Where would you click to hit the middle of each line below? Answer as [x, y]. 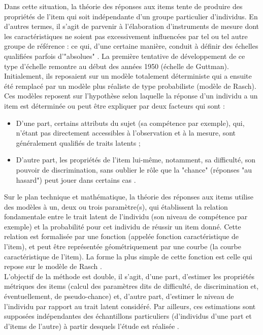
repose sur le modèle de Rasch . [53, 266]
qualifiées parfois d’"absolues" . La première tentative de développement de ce [125, 56]
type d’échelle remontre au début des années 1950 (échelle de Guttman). [117, 66]
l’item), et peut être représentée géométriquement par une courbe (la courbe [123, 246]
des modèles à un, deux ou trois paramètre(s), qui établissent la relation [116, 206]
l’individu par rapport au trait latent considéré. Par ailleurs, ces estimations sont [130, 306]
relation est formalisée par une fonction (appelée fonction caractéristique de [122, 236]
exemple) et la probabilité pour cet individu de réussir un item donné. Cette [123, 226]
